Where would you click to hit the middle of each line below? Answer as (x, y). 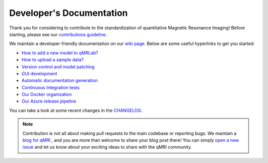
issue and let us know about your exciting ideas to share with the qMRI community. (107, 147)
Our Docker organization (47, 95)
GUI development (39, 73)
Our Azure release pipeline (49, 101)
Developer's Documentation (68, 13)
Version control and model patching (58, 66)
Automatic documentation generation (60, 81)
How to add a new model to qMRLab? (60, 53)
